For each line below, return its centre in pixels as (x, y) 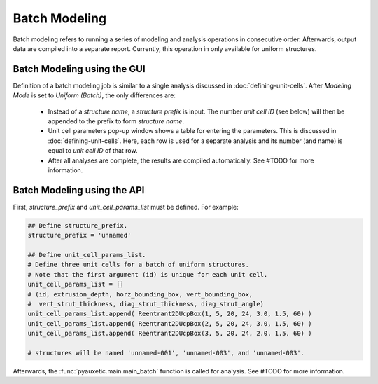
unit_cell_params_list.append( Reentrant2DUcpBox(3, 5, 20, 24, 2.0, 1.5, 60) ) (170, 334)
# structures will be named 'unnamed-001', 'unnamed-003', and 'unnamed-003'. (166, 353)
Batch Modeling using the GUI (79, 69)
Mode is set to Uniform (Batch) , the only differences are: (94, 95)
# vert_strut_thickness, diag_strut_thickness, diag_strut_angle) (146, 304)
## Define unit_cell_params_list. (87, 255)
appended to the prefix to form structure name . (116, 121)
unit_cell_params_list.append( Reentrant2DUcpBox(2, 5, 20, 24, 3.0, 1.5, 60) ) (170, 323)
